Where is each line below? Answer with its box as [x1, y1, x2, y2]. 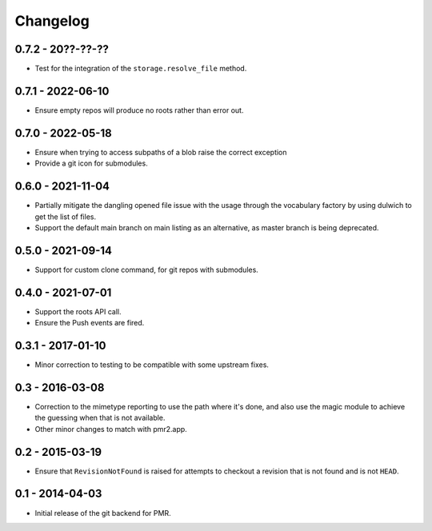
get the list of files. [34, 212, 96, 222]
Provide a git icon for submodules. [34, 158, 148, 168]
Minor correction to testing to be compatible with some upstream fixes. [34, 360, 270, 369]
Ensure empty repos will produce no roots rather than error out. [34, 105, 244, 115]
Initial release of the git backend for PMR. [34, 508, 171, 517]
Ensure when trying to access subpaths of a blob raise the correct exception [34, 147, 287, 157]
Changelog [14, 12, 90, 30]
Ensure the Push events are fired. [34, 318, 145, 328]
